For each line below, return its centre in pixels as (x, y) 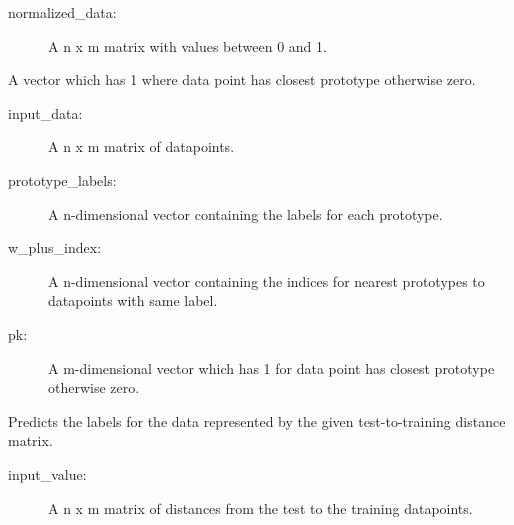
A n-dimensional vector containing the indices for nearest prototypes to (266, 280)
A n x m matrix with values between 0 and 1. (187, 45)
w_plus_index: (55, 247)
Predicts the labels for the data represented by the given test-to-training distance (257, 420)
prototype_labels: (62, 179)
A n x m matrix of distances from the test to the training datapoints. (260, 507)
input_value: (47, 473)
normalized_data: (62, 12)
